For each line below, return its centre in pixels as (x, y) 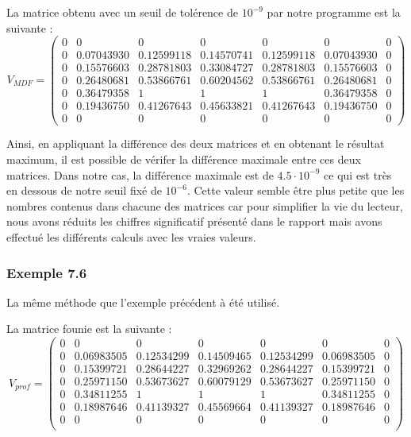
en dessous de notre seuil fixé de (84, 190)
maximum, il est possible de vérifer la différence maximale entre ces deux (184, 159)
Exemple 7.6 (47, 272)
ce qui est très (358, 174)
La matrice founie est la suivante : (89, 329)
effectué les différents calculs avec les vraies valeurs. (131, 237)
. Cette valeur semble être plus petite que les (296, 190)
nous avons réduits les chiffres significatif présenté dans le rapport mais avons (194, 221)
